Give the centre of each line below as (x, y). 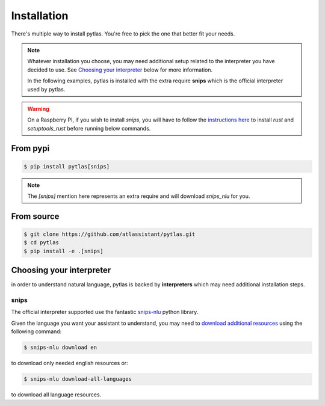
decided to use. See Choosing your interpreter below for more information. (120, 70)
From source (35, 216)
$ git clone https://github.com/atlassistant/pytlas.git (110, 234)
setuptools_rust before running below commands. (89, 128)
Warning (38, 109)
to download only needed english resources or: (70, 363)
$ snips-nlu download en (60, 348)
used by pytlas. (46, 89)
